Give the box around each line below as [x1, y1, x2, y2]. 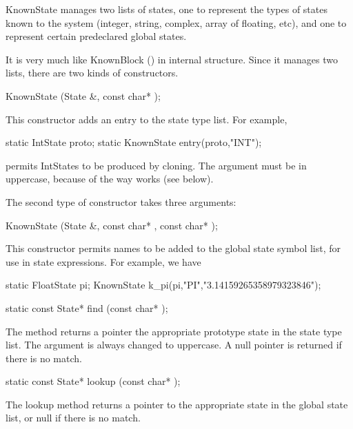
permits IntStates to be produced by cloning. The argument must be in [6, 158, 307, 172]
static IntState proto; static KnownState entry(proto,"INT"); [6, 135, 262, 149]
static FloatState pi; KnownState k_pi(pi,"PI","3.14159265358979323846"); [6, 278, 321, 292]
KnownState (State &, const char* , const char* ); [6, 218, 218, 232]
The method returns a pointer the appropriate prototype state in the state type [6, 324, 342, 338]
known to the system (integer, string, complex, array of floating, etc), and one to [6, 15, 347, 30]
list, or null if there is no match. [6, 410, 141, 425]
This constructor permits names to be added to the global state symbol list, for [6, 241, 341, 255]
